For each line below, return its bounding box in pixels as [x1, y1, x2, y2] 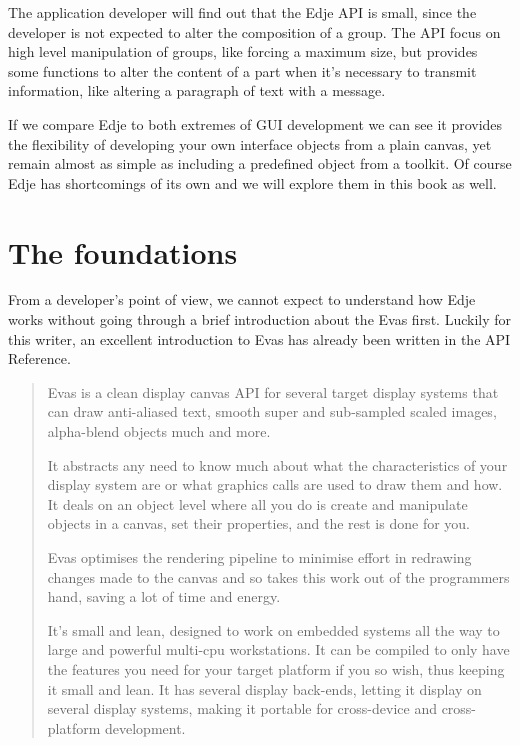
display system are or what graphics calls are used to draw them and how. [47, 474, 503, 495]
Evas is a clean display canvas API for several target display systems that [47, 381, 499, 402]
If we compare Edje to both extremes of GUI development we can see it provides [8, 113, 503, 134]
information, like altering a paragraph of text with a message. [8, 80, 386, 101]
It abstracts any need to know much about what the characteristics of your [47, 454, 508, 475]
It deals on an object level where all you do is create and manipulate [47, 493, 468, 514]
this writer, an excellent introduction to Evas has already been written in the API [8, 328, 511, 349]
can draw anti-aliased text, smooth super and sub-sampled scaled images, [47, 401, 497, 422]
